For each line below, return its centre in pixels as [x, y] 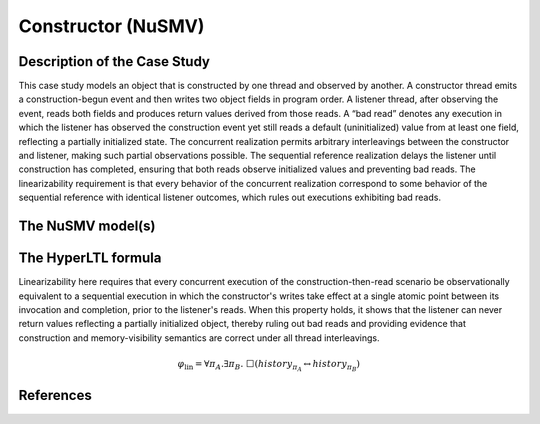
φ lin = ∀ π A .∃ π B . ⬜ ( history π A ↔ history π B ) [268, 365]
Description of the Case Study [114, 61]
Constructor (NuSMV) [111, 26]
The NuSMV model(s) [87, 226]
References [55, 395]
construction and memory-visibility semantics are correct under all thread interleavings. [199, 337]
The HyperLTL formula [90, 258]
